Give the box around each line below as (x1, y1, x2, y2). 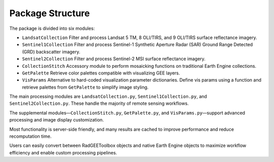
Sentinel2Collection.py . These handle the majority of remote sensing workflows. (9, 100, 189, 106)
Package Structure (9, 8, 90, 19)
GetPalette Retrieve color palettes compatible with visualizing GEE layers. (22, 70, 180, 76)
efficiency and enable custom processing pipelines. (9, 149, 117, 155)
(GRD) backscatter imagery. (22, 49, 81, 55)
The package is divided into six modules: (9, 25, 95, 31)
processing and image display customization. (9, 117, 104, 123)
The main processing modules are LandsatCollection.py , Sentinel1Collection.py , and (9, 94, 208, 100)
